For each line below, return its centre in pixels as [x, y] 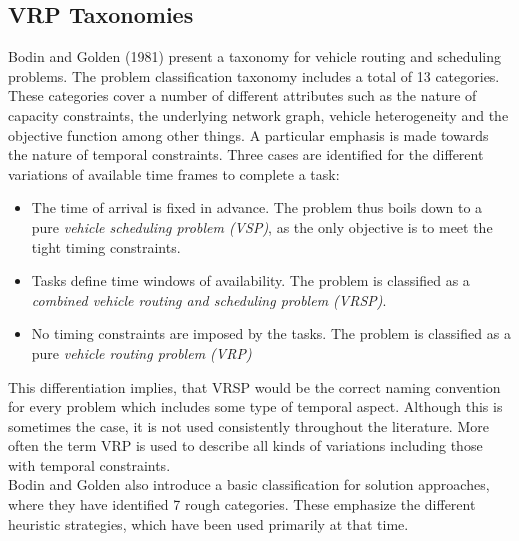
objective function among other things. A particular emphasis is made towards [248, 134]
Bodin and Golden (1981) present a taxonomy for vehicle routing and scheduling [254, 56]
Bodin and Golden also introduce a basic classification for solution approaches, [249, 484]
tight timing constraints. [106, 246]
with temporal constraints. [89, 464]
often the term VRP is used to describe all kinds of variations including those [245, 445]
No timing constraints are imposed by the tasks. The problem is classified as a [271, 333]
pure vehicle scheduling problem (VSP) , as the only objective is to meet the [262, 226]
